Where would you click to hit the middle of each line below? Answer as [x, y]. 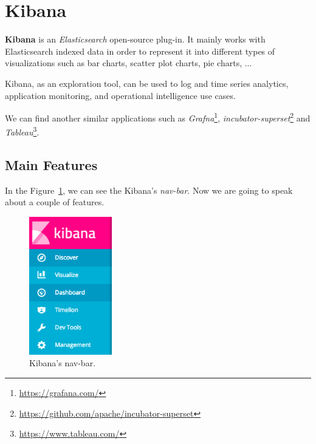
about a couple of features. [55, 202]
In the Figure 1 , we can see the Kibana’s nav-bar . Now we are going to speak [149, 190]
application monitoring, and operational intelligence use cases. [120, 95]
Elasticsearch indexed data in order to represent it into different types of [140, 51]
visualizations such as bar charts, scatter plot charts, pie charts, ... [129, 63]
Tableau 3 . [22, 131]
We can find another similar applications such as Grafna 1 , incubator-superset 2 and [158, 117]
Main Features [51, 164]
